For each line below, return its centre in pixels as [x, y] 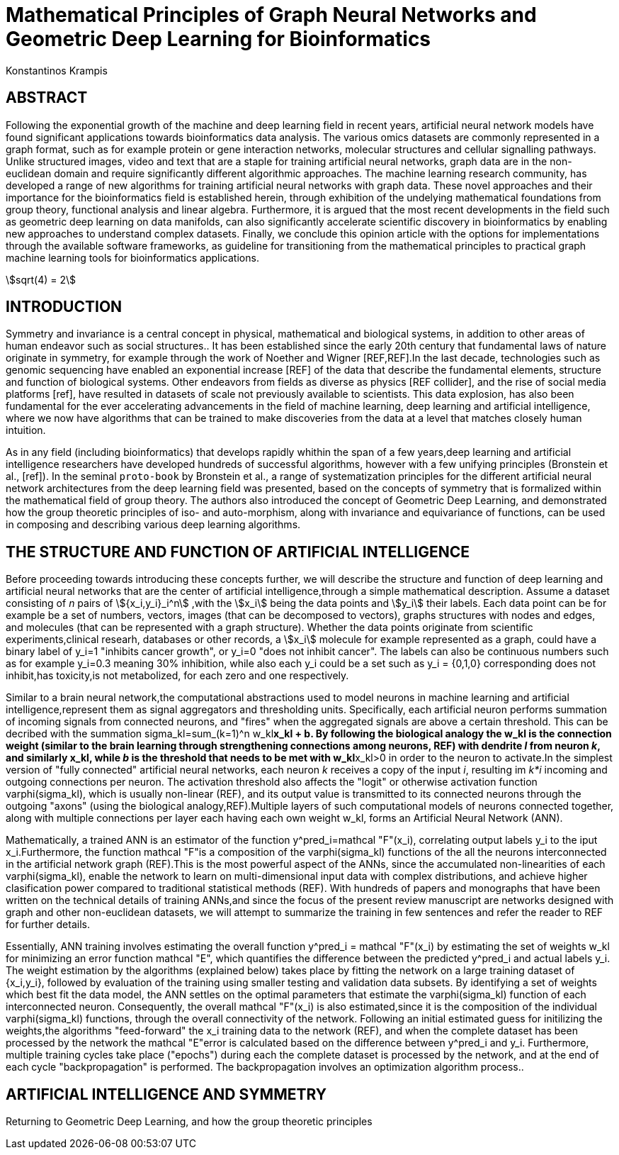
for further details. [48, 925]
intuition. [26, 430]
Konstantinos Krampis [57, 70]
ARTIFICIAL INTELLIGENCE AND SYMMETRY [166, 1094]
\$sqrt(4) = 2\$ [41, 279]
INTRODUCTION [64, 307]
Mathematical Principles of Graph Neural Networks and [271, 15]
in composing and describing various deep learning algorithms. [153, 525]
